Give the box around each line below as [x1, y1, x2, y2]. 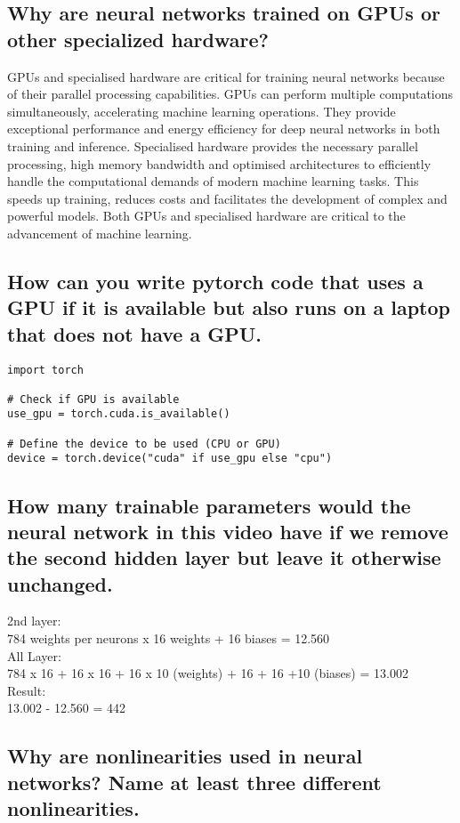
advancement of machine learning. [7, 223, 192, 242]
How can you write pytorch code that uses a [7, 267, 424, 295]
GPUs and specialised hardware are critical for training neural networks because [7, 67, 445, 85]
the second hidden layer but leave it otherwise [7, 544, 441, 571]
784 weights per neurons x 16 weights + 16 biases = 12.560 [7, 629, 330, 648]
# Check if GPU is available [7, 392, 180, 406]
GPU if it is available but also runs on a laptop [7, 294, 450, 321]
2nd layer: [7, 611, 61, 630]
